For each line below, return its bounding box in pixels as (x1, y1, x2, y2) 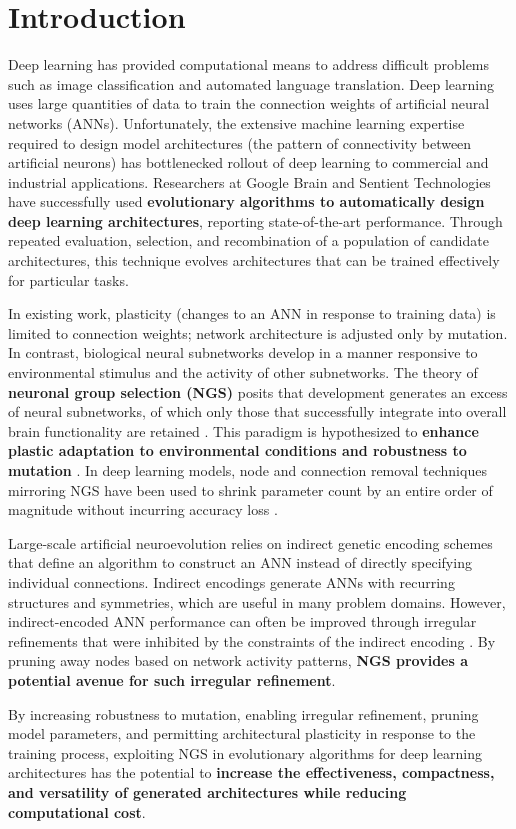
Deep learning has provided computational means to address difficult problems (8, 54, 490, 75)
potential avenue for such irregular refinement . (8, 669, 336, 690)
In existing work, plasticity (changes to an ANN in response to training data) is (8, 303, 496, 324)
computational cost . (8, 801, 146, 822)
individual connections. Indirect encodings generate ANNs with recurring (8, 571, 455, 592)
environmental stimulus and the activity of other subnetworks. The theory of (8, 362, 478, 383)
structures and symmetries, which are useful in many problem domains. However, (8, 591, 506, 612)
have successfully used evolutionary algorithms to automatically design (8, 191, 485, 212)
